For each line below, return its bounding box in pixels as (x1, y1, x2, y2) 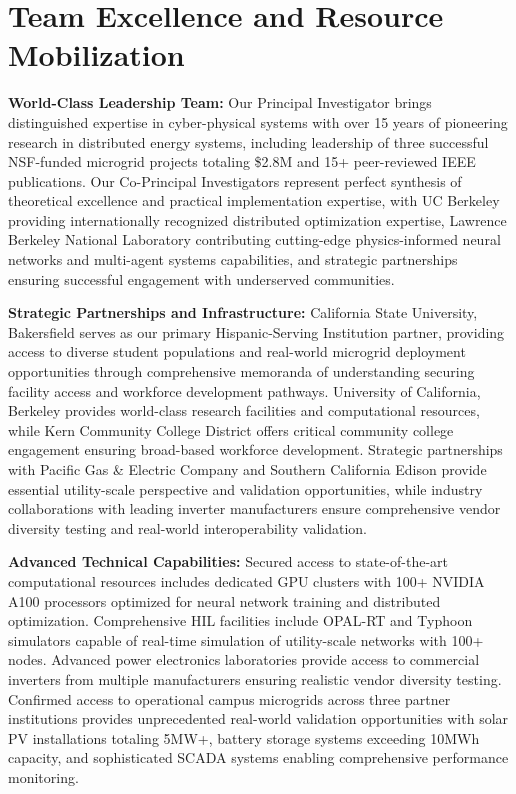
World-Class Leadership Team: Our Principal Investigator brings (8, 92, 432, 113)
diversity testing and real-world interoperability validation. (8, 517, 367, 538)
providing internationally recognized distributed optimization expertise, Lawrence (8, 209, 507, 230)
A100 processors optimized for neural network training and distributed (8, 590, 441, 611)
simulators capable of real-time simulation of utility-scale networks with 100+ (8, 629, 484, 650)
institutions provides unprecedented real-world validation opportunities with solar (8, 708, 509, 729)
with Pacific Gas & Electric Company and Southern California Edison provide (8, 459, 487, 479)
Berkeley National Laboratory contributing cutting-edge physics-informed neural (8, 229, 501, 250)
